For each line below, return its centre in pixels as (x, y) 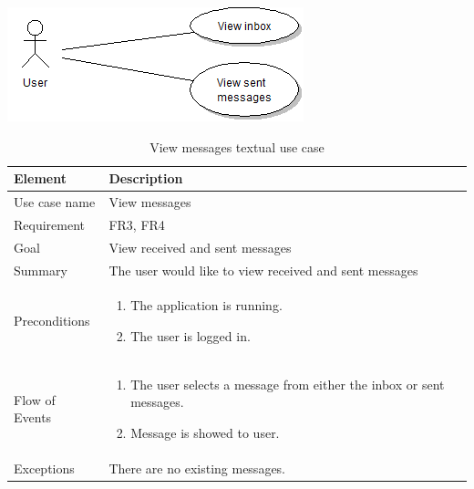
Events (33, 417)
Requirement (50, 224)
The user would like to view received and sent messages (263, 270)
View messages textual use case (237, 146)
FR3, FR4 (137, 224)
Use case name (55, 202)
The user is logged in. (191, 336)
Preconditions (52, 321)
